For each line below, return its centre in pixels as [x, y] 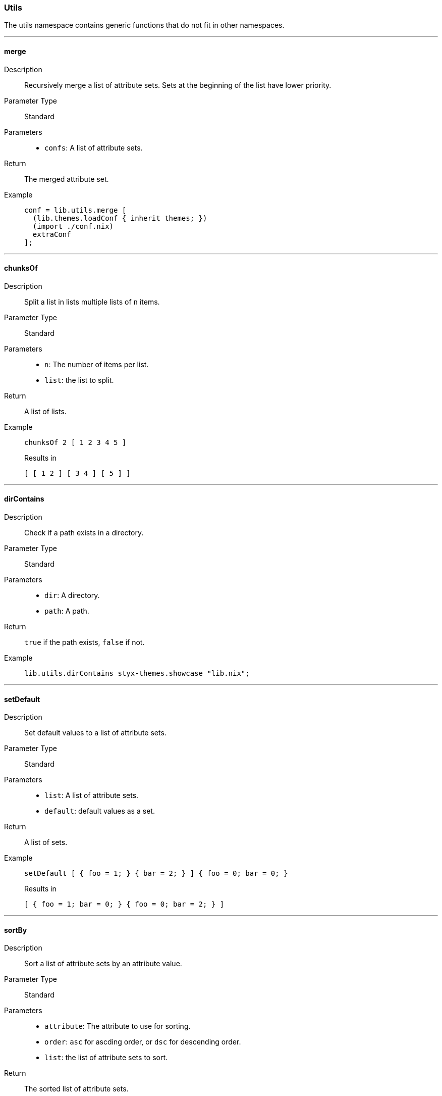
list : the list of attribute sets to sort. [106, 1058]
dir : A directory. [72, 595]
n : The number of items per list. [97, 364]
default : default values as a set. [100, 811]
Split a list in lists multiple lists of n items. [92, 302]
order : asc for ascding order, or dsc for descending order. [143, 1042]
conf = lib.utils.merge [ [75, 210]
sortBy [16, 930]
